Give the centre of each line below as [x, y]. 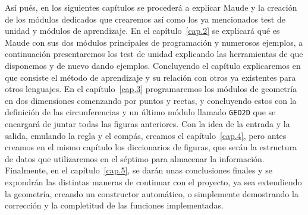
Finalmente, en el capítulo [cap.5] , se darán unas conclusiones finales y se [139, 170]
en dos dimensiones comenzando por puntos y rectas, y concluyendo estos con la [151, 100]
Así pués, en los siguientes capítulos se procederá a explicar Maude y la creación [151, 7]
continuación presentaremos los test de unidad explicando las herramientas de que [154, 54]
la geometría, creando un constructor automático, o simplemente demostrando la [152, 193]
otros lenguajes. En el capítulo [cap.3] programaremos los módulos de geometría [151, 89]
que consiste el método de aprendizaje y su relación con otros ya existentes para [150, 77]
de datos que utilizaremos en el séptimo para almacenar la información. [135, 158]
